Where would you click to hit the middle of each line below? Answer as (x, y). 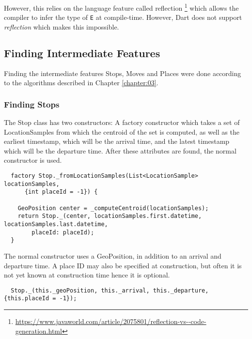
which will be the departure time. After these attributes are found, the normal (120, 150)
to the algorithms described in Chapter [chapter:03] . (81, 83)
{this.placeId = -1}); (40, 299)
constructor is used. (33, 160)
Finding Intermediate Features (82, 53)
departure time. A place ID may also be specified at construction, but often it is (123, 265)
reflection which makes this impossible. (62, 26)
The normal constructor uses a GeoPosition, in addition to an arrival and (113, 255)
